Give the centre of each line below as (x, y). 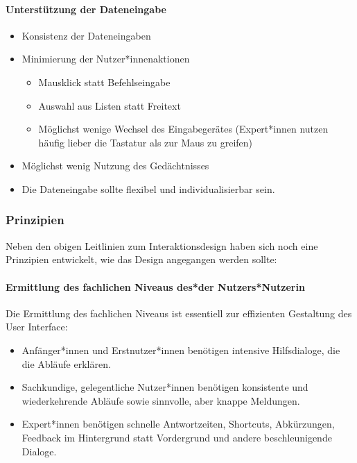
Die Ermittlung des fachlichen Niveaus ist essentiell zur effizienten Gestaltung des (179, 313)
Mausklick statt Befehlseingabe (104, 82)
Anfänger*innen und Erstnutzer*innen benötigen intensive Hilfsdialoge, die (181, 350)
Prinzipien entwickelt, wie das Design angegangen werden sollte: (141, 259)
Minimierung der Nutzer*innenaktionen (106, 59)
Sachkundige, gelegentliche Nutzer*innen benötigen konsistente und (165, 387)
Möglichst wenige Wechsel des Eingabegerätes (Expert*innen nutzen (183, 129)
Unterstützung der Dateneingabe (86, 9)
